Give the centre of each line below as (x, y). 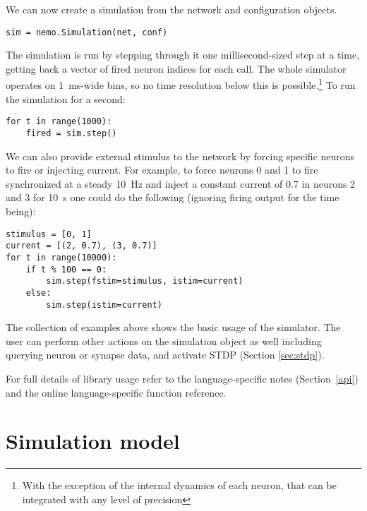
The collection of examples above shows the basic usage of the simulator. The (173, 327)
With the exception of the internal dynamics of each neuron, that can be (179, 485)
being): (21, 211)
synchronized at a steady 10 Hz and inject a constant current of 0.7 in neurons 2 (181, 183)
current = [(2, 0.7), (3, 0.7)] (82, 246)
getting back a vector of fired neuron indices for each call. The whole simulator (176, 68)
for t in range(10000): (61, 257)
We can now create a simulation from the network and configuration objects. (172, 9)
